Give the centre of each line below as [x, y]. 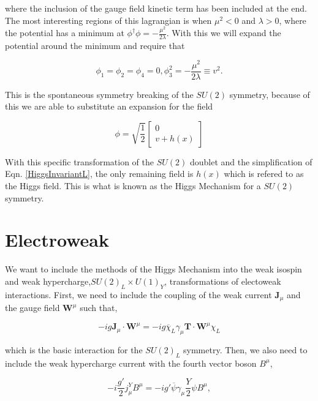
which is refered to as [264, 174]
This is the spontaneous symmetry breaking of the [99, 94]
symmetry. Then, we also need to [245, 350]
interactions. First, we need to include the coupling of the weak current [138, 294]
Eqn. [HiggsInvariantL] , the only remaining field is [99, 174]
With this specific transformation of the [79, 161]
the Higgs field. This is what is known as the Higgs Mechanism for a [133, 185]
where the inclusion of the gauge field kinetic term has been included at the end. [156, 8]
